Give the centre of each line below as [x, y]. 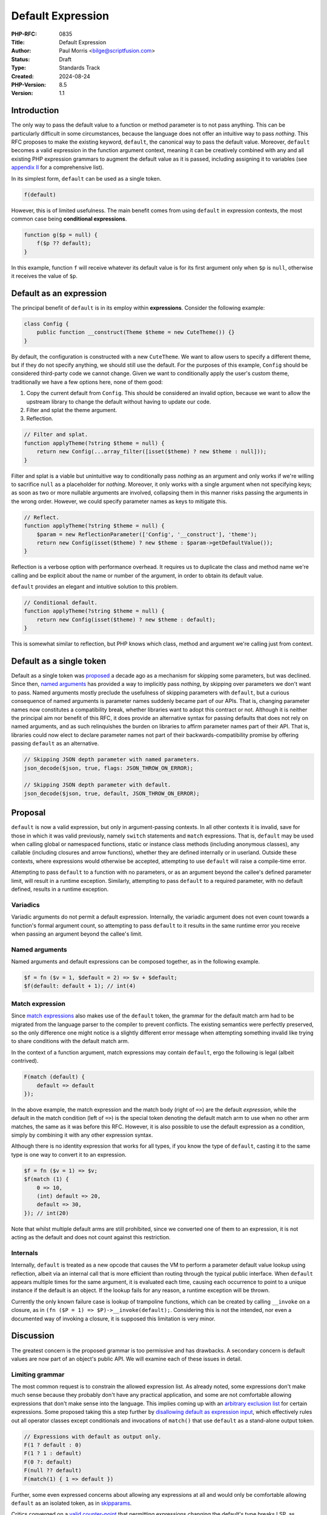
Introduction [35, 111]
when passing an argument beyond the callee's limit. [77, 934]
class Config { [46, 324]
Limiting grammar [38, 1374]
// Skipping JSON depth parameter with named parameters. [112, 760]
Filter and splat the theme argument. [72, 410]
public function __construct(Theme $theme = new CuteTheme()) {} [136, 332]
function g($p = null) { [61, 235]
